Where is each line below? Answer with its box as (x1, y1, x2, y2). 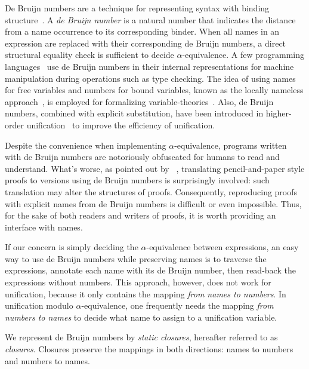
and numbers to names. (5, 354, 90, 367)
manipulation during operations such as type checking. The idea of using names (5, 72, 296, 84)
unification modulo (5, 299, 73, 312)
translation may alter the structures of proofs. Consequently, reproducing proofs (5, 185, 298, 198)
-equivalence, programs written (174, 139, 287, 151)
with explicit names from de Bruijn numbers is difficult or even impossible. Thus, (5, 197, 302, 210)
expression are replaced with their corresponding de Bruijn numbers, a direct (5, 36, 286, 49)
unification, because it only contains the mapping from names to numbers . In (5, 287, 286, 300)
